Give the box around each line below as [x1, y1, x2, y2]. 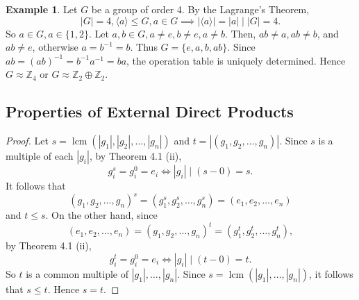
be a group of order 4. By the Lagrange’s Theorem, [91, 2, 310, 16]
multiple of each [6, 149, 74, 163]
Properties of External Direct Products [6, 101, 294, 122]
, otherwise [32, 40, 78, 54]
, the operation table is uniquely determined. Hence [126, 53, 346, 67]
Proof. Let [6, 133, 49, 148]
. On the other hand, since [45, 208, 158, 222]
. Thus [130, 40, 158, 54]
